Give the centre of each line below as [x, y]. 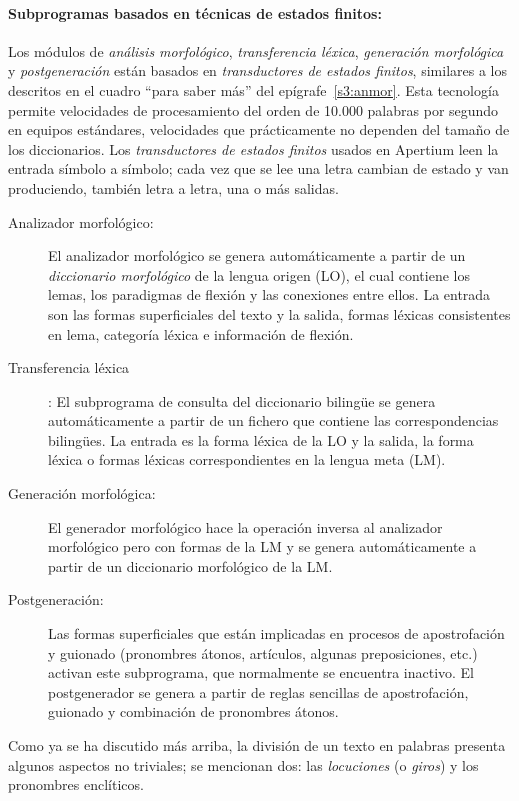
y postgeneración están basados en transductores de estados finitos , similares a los [257, 70]
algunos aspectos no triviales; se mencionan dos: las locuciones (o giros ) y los [243, 764]
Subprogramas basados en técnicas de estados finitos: [195, 12]
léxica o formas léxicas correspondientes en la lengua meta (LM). [247, 459]
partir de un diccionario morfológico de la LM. [190, 565]
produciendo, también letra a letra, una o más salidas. [173, 187]
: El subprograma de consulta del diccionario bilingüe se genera [242, 400]
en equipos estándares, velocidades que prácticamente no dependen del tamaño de [259, 129]
